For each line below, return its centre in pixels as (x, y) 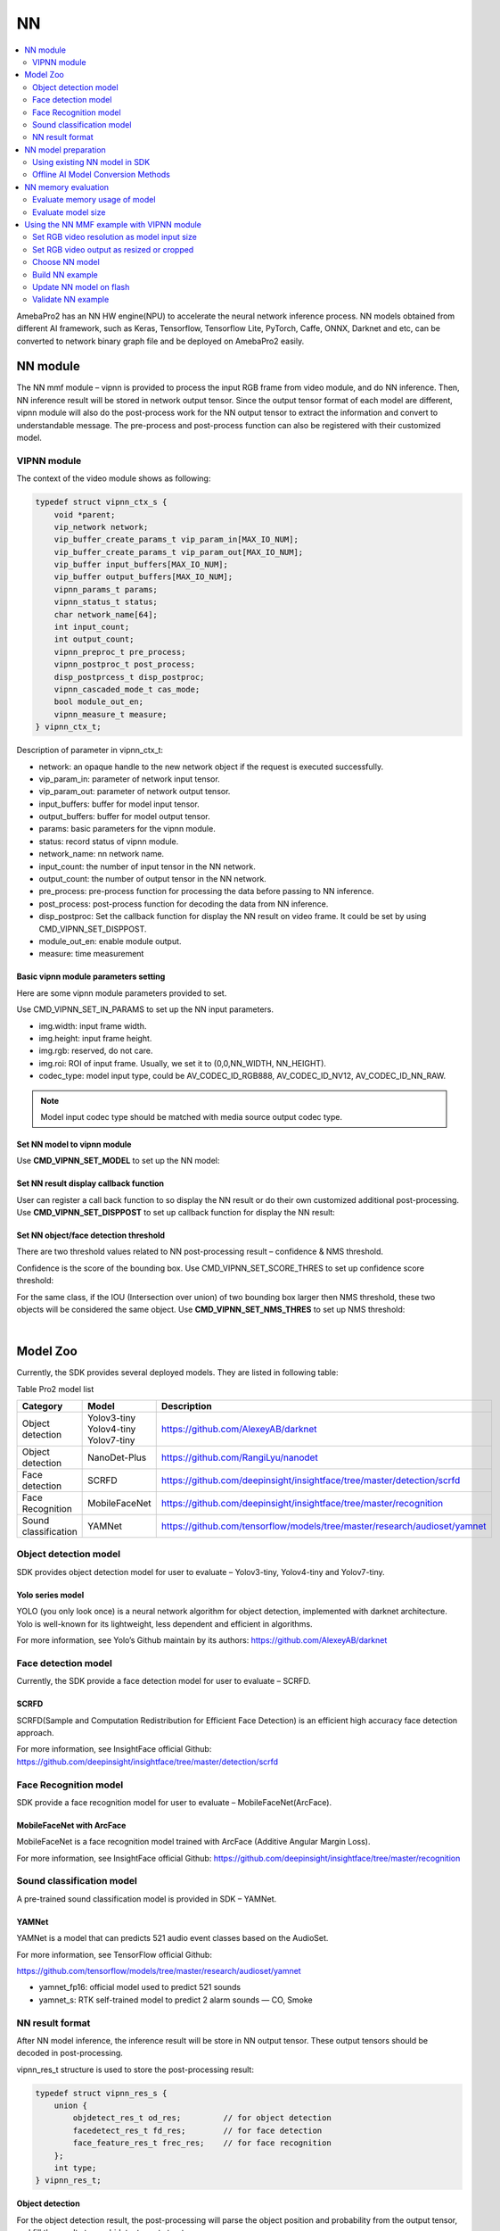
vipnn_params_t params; (106, 589)
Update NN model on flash (81, 286)
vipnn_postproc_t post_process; (125, 664)
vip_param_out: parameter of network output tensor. (135, 792)
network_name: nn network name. (102, 854)
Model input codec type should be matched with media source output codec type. (192, 1116)
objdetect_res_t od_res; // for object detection (202, 2118)
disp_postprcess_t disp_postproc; (129, 677)
